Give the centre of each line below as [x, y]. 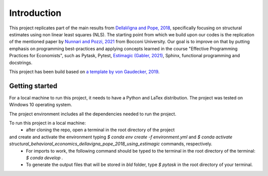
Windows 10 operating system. [40, 105]
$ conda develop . [45, 158]
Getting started [33, 86]
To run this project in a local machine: [48, 123]
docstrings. [21, 63]
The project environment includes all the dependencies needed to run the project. [93, 114]
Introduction [35, 13]
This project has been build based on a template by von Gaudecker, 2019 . [84, 72]
